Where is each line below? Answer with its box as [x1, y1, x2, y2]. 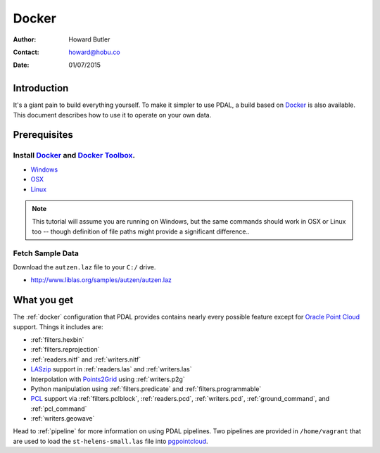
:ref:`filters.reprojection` [30, 345, 100, 354]
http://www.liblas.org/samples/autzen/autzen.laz [30, 276, 172, 284]
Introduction [13, 82, 69, 94]
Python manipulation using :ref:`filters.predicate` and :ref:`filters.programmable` [30, 384, 262, 393]
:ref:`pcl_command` [30, 404, 87, 413]
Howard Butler [68, 35, 110, 44]
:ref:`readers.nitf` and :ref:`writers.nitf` [30, 355, 141, 364]
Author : [13, 35, 37, 44]
